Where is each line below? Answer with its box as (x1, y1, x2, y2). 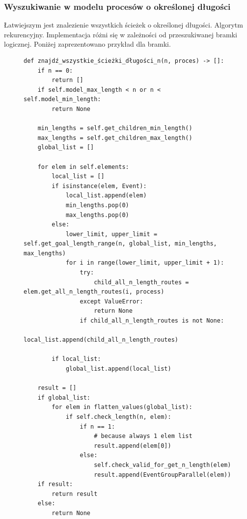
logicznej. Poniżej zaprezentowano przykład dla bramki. (4, 39, 171, 49)
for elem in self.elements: (37, 163, 129, 170)
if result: (37, 481, 73, 488)
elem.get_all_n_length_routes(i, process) (24, 288, 165, 296)
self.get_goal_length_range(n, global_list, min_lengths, (24, 240, 217, 247)
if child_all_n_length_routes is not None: (80, 317, 224, 325)
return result (52, 490, 98, 497)
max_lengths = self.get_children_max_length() (37, 134, 192, 141)
